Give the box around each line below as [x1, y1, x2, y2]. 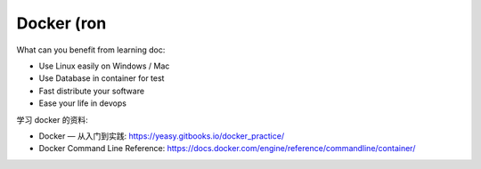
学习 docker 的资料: [16, 114, 88, 125]
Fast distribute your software [38, 85, 145, 96]
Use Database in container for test [38, 73, 165, 84]
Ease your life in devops [38, 98, 126, 109]
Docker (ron [16, 13, 107, 33]
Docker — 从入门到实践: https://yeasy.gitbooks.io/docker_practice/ [38, 130, 285, 141]
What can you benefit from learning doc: [16, 44, 166, 55]
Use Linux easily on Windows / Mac [38, 60, 170, 71]
